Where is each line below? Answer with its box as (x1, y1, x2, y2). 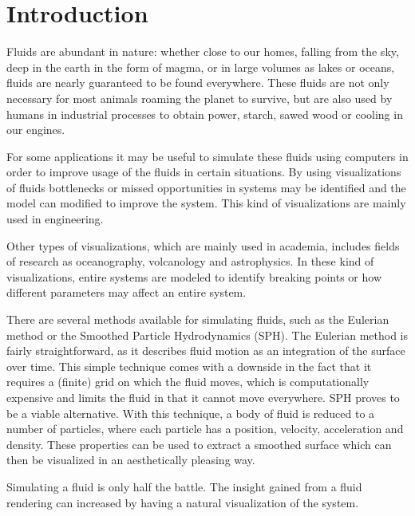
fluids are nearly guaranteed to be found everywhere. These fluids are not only (6, 74, 389, 91)
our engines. (6, 121, 65, 138)
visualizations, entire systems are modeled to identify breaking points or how (6, 268, 382, 285)
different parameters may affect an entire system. (6, 284, 247, 301)
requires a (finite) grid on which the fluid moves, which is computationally (6, 373, 370, 390)
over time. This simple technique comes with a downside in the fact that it (6, 357, 372, 374)
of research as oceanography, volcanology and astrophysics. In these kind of (6, 253, 374, 270)
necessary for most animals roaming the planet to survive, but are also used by (6, 89, 393, 106)
